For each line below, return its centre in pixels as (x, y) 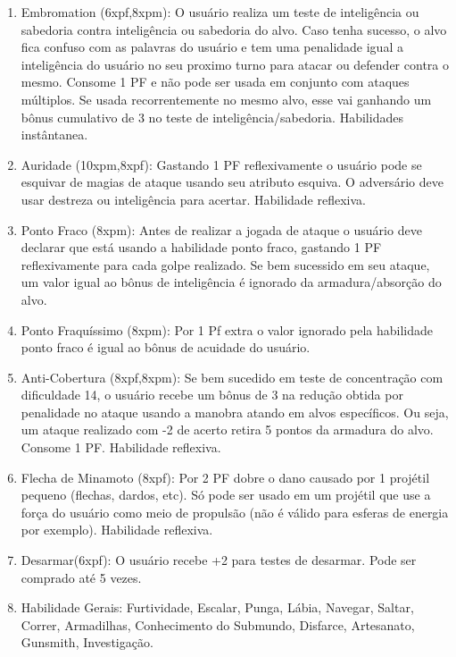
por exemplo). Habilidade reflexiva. (117, 530)
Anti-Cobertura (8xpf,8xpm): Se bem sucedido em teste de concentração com (232, 377)
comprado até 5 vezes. (81, 577)
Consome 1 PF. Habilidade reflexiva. (121, 447)
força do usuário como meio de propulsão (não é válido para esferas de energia (235, 512)
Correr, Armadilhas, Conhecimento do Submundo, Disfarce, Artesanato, (218, 624)
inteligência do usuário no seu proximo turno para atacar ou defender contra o (235, 64)
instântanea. (54, 135)
